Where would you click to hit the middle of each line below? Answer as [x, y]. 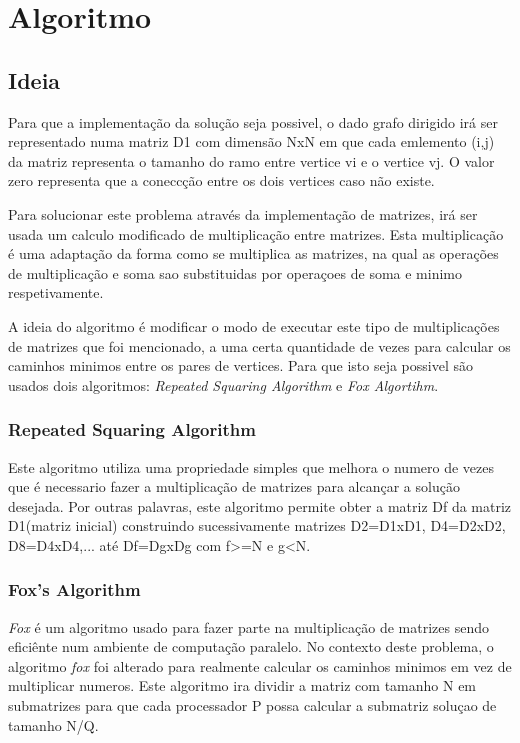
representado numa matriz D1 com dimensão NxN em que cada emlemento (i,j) [251, 141]
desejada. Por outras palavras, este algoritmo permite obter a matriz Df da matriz [260, 505]
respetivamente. [56, 292]
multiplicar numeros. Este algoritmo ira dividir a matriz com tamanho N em [242, 685]
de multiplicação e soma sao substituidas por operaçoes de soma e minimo [235, 272]
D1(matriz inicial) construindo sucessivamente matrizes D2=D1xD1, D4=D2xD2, [257, 525]
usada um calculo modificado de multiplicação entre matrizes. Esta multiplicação [256, 233]
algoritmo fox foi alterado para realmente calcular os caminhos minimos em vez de [260, 665]
